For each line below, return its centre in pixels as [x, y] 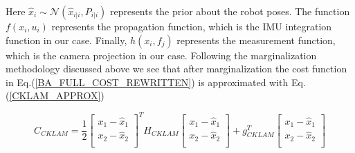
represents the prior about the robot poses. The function [230, 11]
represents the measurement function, [256, 40]
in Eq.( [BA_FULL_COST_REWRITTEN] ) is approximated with [147, 82]
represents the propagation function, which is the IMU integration [192, 26]
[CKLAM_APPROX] [55, 95]
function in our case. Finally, [66, 40]
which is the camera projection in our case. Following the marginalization [161, 55]
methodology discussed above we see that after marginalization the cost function [176, 69]
